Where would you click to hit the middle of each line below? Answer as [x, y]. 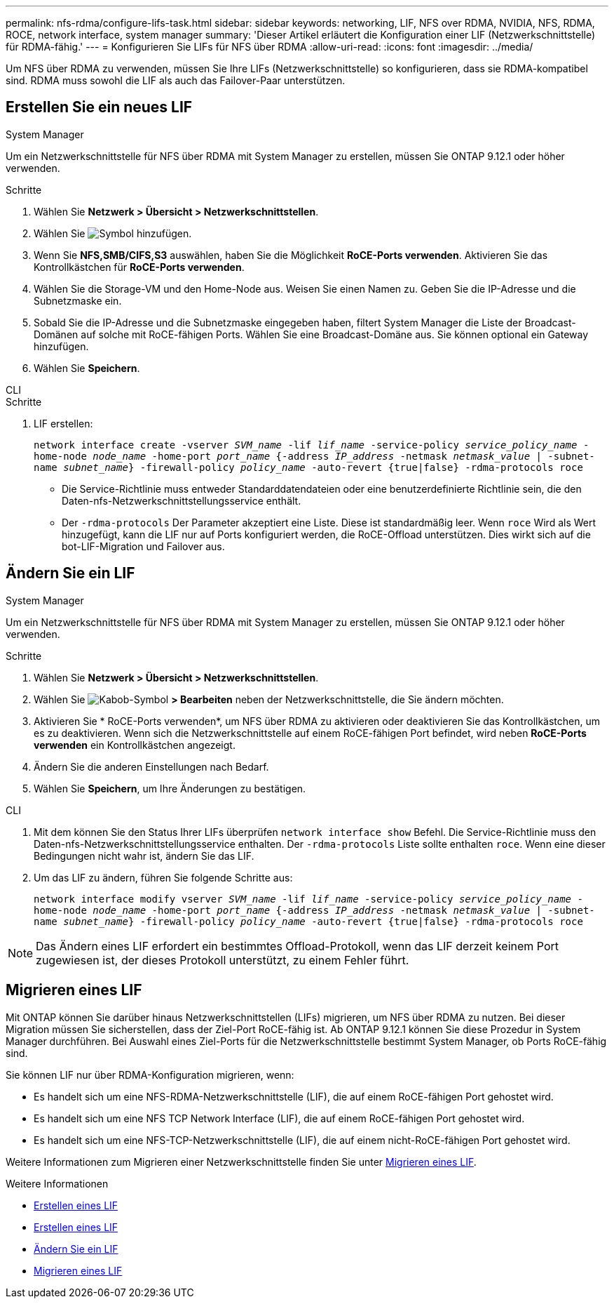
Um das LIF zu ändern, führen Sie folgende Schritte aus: [163, 877]
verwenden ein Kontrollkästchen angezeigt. [135, 745]
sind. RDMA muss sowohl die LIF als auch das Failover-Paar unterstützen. [176, 80]
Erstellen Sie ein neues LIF [99, 107]
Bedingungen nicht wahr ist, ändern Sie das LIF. [144, 856]
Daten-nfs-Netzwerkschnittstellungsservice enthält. [182, 500]
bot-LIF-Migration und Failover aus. [143, 546]
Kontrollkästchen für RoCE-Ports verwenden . [139, 267]
